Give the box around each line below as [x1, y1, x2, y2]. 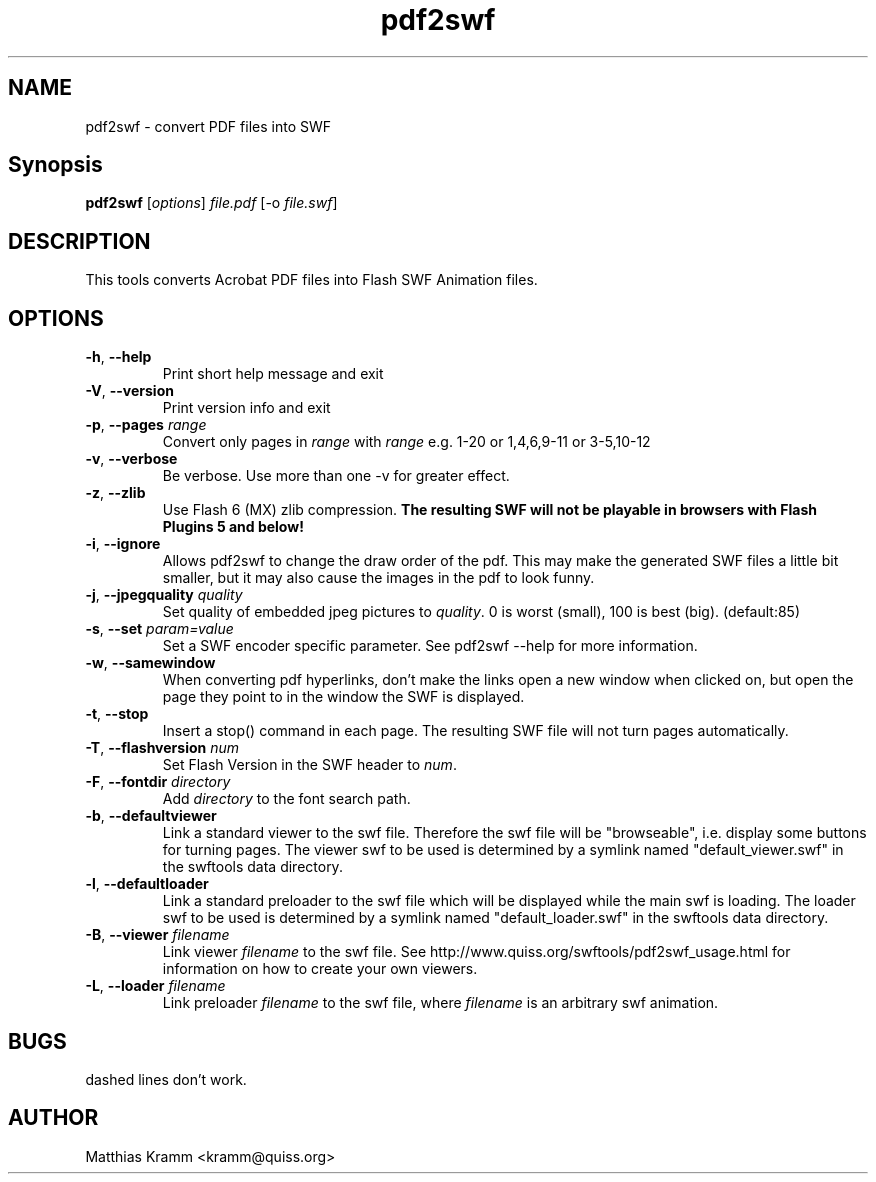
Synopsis [8, 152, 103, 178]
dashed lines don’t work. [85, 1070, 247, 1088]
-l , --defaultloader [85, 875, 209, 893]
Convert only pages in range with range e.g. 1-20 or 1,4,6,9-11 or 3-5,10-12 [162, 433, 651, 451]
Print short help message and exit [162, 365, 384, 383]
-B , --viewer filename [85, 926, 230, 944]
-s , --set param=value [85, 620, 234, 638]
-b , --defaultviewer [85, 807, 217, 825]
